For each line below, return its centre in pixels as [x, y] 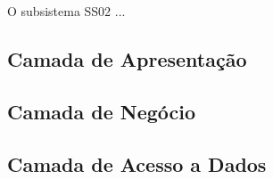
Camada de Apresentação [127, 58]
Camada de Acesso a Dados [137, 163]
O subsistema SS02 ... [66, 11]
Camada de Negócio [102, 111]
